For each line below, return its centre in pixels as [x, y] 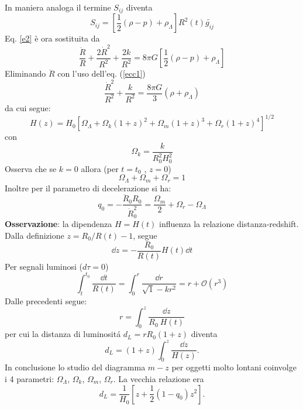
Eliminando [25, 73]
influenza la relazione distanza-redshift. [229, 224]
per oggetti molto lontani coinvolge [234, 367]
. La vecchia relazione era [159, 378]
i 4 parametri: [30, 378]
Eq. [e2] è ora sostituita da [52, 38]
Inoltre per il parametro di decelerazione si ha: [88, 188]
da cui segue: [28, 107]
